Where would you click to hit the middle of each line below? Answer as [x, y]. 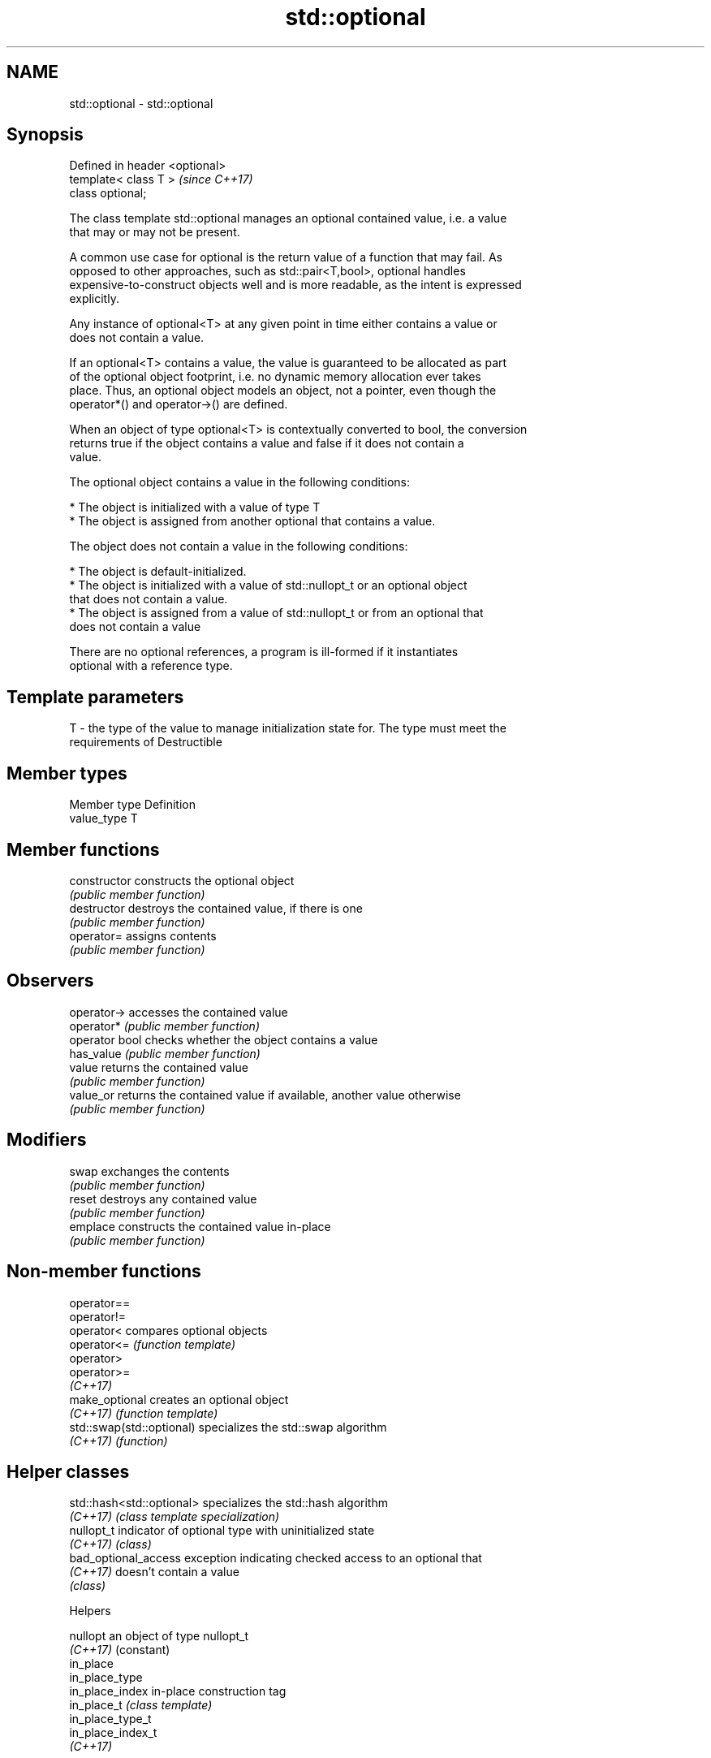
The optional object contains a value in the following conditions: [240, 482]
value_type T [103, 819]
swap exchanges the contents [149, 1171]
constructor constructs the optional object [182, 880]
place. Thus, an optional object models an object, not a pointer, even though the [283, 391]
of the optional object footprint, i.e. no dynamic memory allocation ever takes [275, 377]
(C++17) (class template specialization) [175, 1517]
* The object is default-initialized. [158, 572]
